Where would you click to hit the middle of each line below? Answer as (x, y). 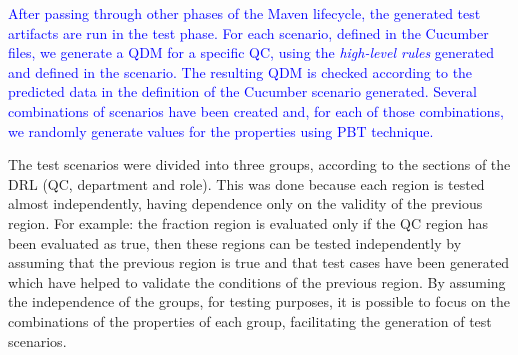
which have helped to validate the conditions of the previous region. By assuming (257, 281)
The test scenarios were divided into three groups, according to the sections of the (259, 164)
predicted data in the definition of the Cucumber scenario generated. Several (242, 91)
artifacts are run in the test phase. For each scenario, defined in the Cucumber (248, 32)
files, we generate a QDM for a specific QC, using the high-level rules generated (251, 52)
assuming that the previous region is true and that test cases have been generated (259, 262)
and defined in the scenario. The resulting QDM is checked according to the (240, 71)
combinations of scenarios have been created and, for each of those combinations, (256, 110)
